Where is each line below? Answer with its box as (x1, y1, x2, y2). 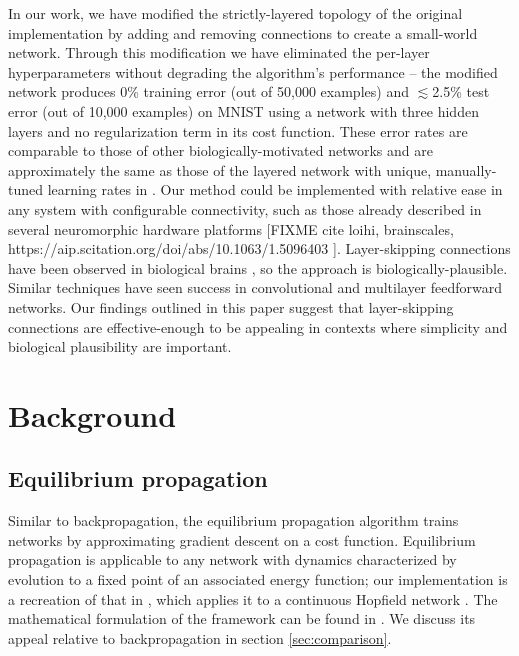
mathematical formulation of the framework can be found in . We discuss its (8, 608, 476, 629)
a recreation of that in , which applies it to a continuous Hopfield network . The (8, 588, 498, 609)
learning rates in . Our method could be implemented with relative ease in (47, 179, 503, 200)
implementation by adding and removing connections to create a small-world (8, 22, 478, 43)
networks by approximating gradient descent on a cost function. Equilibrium (8, 529, 476, 550)
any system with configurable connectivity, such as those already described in (8, 198, 482, 219)
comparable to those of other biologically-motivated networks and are (8, 140, 433, 161)
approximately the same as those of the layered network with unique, (8, 159, 432, 180)
